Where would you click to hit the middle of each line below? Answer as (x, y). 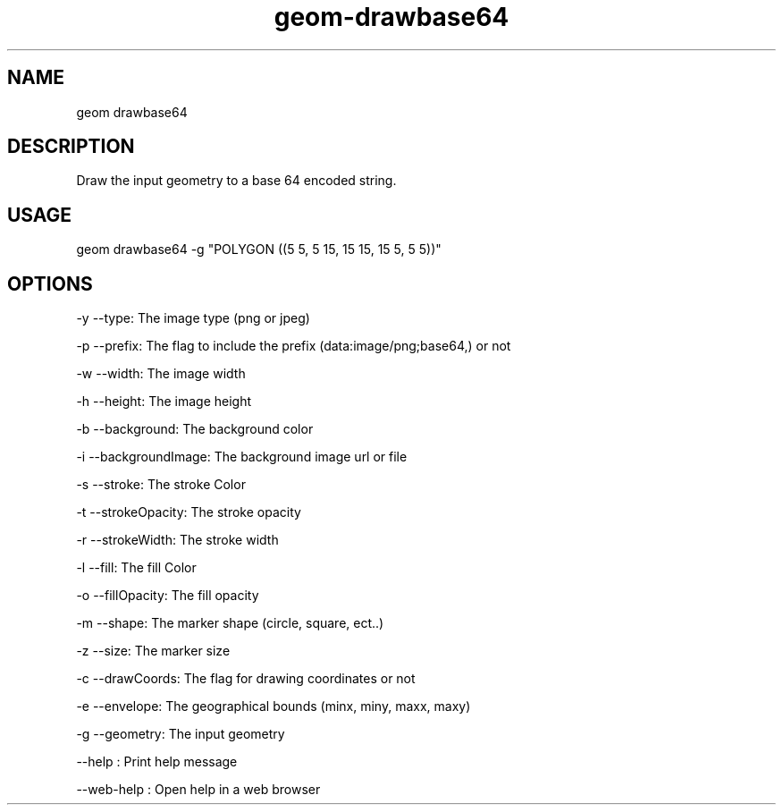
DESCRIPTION (71, 147)
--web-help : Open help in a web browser (198, 790)
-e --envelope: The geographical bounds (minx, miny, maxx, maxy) (274, 706)
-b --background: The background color (195, 429)
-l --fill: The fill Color (136, 568)
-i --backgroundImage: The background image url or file (242, 457)
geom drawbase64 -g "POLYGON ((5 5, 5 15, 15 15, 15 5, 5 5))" (259, 250)
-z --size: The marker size (153, 651)
